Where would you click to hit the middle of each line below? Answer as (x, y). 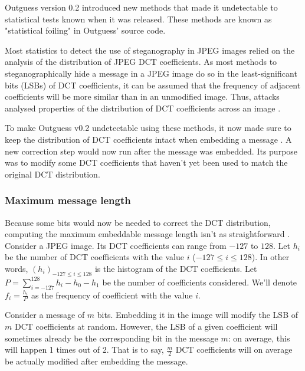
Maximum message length (68, 200)
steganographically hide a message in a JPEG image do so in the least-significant (151, 73)
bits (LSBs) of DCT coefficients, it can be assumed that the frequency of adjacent (153, 85)
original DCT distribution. (53, 174)
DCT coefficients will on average (234, 349)
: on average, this (259, 338)
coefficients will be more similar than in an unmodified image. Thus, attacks (142, 96)
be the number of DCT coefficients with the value (94, 257)
